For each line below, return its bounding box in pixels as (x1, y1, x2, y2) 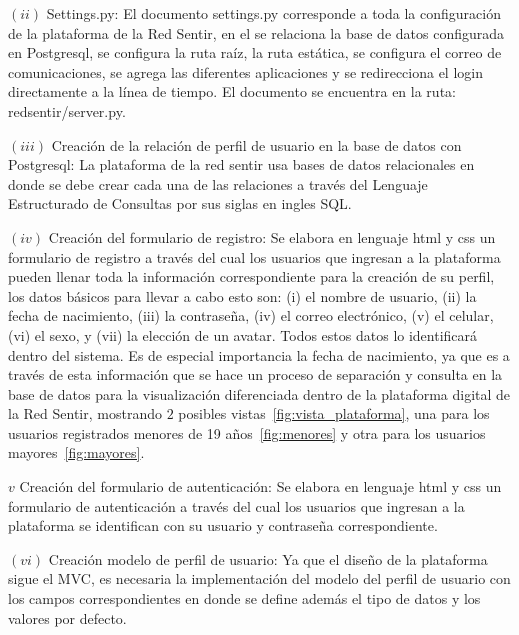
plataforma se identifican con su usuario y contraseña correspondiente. (8, 515, 438, 536)
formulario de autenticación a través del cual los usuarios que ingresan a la (8, 495, 465, 516)
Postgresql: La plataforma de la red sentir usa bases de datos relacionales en (8, 154, 475, 175)
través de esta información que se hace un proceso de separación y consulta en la (8, 364, 503, 385)
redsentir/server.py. (8, 100, 126, 121)
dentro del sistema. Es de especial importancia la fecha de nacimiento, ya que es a (8, 344, 510, 365)
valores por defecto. (8, 607, 127, 628)
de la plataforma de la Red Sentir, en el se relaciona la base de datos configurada (8, 22, 505, 43)
